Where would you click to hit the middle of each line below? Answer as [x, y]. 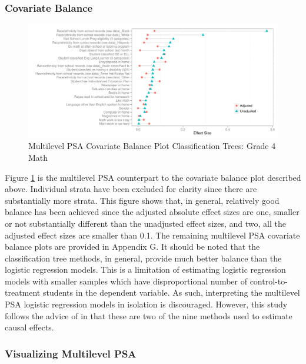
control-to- [269, 281]
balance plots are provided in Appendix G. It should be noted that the [132, 246]
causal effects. [29, 327]
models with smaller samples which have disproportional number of [126, 281]
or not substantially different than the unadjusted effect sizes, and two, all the [146, 223]
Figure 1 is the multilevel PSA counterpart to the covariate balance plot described [153, 177]
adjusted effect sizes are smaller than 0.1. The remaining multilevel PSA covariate [152, 235]
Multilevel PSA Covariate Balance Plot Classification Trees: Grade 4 [152, 146]
